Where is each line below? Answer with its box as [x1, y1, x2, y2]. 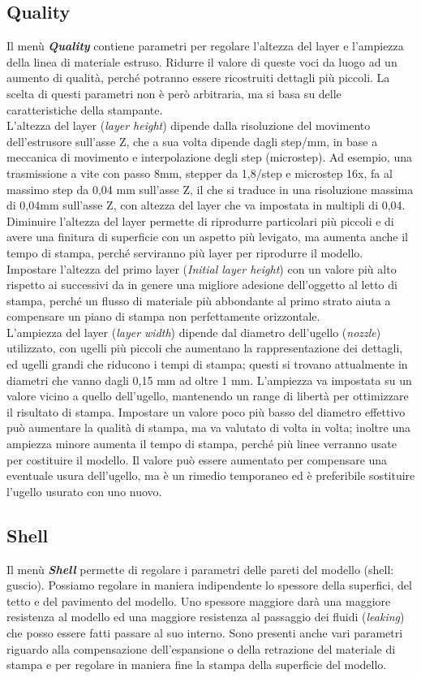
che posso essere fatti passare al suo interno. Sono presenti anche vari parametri [6, 624, 403, 641]
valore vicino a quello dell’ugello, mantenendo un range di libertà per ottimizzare [6, 387, 409, 404]
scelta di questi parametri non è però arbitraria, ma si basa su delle [6, 84, 342, 101]
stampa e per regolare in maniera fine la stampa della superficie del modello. [6, 656, 387, 673]
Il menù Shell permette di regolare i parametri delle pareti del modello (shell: [6, 560, 394, 577]
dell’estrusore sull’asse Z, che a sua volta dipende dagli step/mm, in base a [6, 132, 378, 149]
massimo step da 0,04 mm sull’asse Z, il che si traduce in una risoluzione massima [6, 180, 414, 197]
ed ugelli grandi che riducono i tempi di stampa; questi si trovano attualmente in [6, 356, 408, 373]
